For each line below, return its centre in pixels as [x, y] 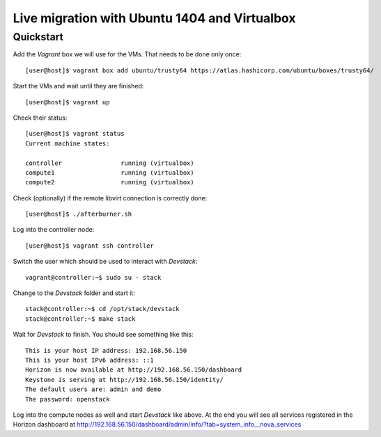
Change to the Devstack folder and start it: [74, 293]
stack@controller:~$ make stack [80, 319]
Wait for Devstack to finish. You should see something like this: [103, 335]
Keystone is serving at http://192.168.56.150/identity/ [125, 380]
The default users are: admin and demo [93, 389]
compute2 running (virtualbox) [110, 182]
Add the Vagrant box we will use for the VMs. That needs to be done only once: [127, 54]
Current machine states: [68, 143]
